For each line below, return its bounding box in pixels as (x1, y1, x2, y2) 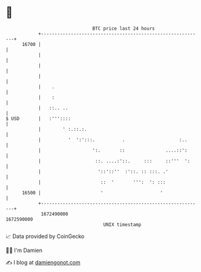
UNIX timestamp (103, 221, 142, 228)
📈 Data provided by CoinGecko (5, 233, 85, 240)
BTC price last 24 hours (92, 25, 155, 32)
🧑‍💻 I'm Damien (5, 247, 43, 254)
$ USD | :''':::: (5, 115, 71, 122)
